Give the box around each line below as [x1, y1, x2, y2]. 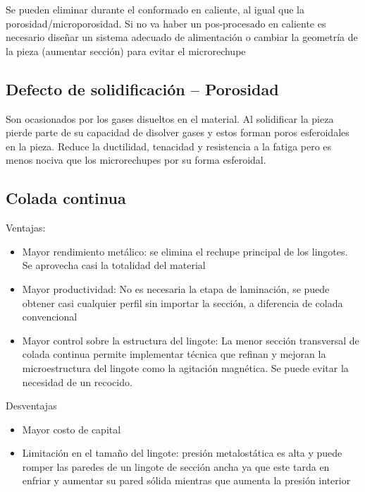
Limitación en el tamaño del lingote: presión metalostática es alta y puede [22, 445, 342, 460]
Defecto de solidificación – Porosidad [6, 78, 279, 100]
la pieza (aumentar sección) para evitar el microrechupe [6, 43, 246, 58]
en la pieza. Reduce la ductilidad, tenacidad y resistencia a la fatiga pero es [6, 138, 332, 153]
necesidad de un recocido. [22, 374, 132, 389]
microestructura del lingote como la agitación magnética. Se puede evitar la [22, 360, 349, 375]
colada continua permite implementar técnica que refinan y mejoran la [22, 347, 326, 361]
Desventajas [6, 398, 57, 413]
